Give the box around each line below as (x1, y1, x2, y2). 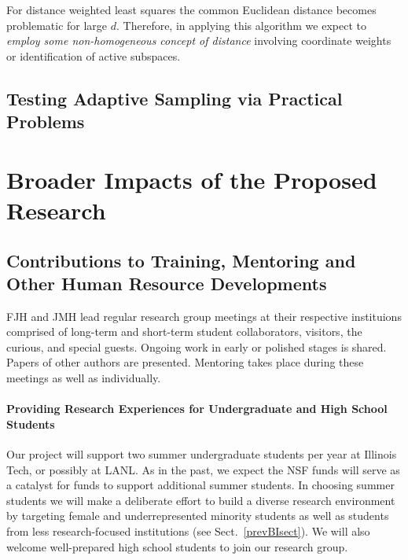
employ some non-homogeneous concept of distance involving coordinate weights (6, 32, 391, 49)
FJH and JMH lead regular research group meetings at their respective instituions (6, 308, 402, 324)
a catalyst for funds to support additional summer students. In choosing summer (6, 477, 395, 493)
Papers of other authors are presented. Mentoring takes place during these (6, 354, 364, 370)
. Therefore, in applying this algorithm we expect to (116, 17, 366, 33)
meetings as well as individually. (6, 370, 161, 386)
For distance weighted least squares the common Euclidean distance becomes (6, 2, 377, 17)
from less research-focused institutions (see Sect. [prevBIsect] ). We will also (6, 523, 370, 540)
